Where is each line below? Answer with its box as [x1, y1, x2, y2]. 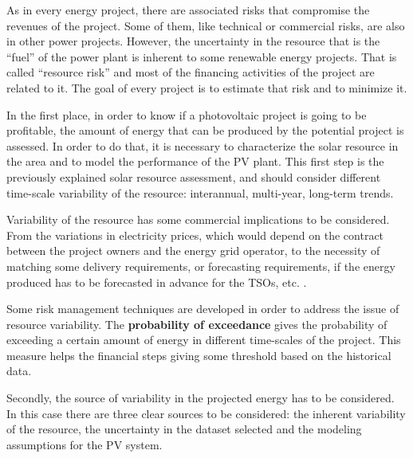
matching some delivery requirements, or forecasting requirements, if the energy [6, 257, 395, 274]
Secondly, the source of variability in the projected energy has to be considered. [6, 389, 395, 406]
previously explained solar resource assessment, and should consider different [6, 168, 381, 185]
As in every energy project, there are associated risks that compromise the [6, 2, 370, 18]
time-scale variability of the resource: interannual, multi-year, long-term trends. [6, 184, 394, 201]
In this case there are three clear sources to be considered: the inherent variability [6, 405, 406, 421]
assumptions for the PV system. [6, 436, 163, 452]
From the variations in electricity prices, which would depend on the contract [6, 226, 384, 243]
